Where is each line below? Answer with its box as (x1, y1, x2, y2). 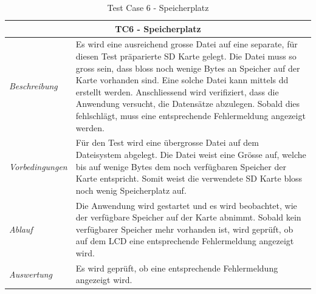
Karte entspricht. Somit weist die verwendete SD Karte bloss (75, 172, 303, 185)
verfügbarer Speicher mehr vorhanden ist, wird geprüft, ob (75, 222, 294, 235)
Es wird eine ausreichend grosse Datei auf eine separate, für (75, 38, 298, 50)
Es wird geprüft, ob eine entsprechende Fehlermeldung (75, 261, 278, 274)
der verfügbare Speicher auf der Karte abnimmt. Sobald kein (75, 211, 301, 224)
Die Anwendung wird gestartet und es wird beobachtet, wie (75, 199, 297, 211)
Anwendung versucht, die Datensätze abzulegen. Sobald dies (75, 97, 300, 110)
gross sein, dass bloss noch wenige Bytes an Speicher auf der (75, 61, 300, 74)
